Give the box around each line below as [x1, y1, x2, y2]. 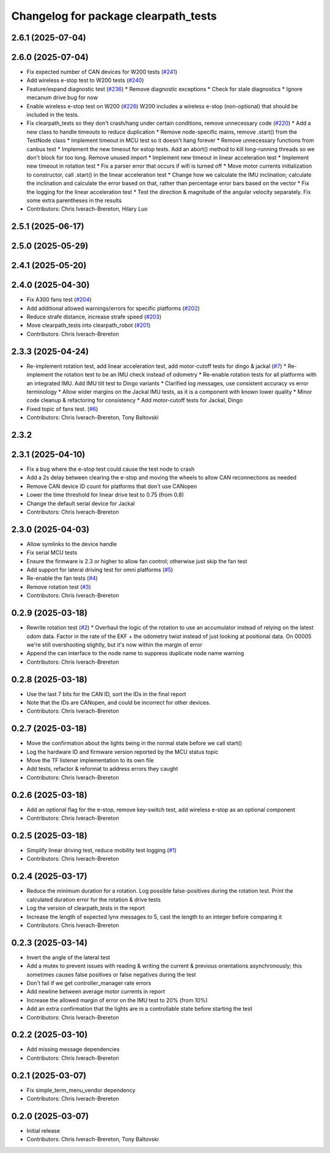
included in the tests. [26, 111, 79, 119]
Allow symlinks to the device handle [26, 540, 117, 547]
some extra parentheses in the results [26, 197, 122, 204]
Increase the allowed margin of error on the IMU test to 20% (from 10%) [26, 996, 208, 1004]
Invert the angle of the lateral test [26, 953, 111, 961]
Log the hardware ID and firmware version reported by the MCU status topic [26, 748, 219, 756]
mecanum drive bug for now [26, 94, 98, 101]
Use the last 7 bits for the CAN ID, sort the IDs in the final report [26, 690, 186, 697]
